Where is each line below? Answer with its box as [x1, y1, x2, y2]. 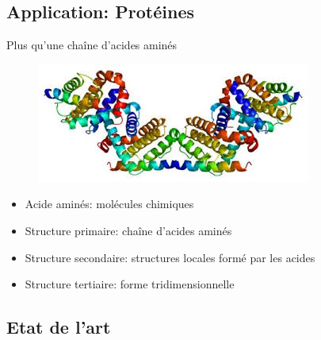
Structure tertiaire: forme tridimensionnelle [25, 276, 235, 292]
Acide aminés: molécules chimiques [25, 195, 194, 212]
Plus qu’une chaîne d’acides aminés [6, 37, 178, 53]
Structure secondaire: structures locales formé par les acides [25, 249, 315, 265]
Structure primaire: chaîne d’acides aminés [25, 222, 232, 238]
